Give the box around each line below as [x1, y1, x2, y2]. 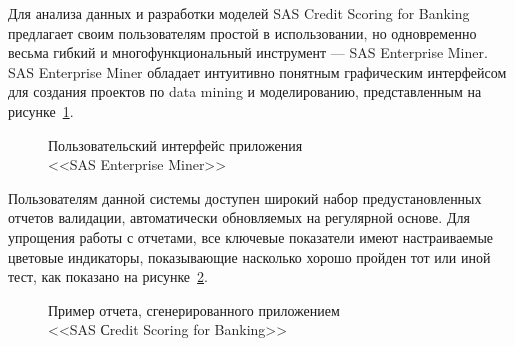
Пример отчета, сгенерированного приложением [48, 299, 340, 320]
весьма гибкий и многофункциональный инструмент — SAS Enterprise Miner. [8, 42, 488, 63]
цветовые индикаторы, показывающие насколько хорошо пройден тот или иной [8, 246, 491, 267]
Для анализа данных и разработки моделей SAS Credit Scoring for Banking [8, 3, 470, 23]
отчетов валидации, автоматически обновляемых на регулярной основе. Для [8, 207, 470, 228]
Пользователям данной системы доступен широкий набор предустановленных [8, 187, 482, 208]
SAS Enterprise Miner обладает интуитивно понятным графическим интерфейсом [8, 61, 507, 82]
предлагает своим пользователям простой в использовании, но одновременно [8, 22, 477, 43]
